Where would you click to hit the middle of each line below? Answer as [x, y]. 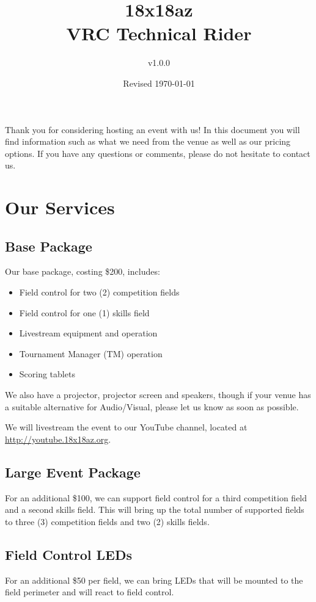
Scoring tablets [47, 374]
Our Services [60, 207]
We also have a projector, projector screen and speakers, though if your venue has [158, 395]
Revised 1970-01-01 [159, 83]
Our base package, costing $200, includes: [83, 271]
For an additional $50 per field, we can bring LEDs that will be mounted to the [154, 580]
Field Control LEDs [69, 554]
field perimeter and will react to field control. [90, 592]
